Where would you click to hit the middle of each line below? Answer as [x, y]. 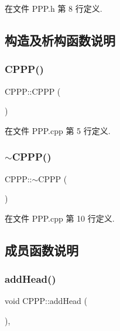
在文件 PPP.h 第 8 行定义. [54, 8]
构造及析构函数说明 [60, 40]
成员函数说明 [42, 250]
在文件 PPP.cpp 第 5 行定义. [58, 130]
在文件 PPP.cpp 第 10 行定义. [60, 218]
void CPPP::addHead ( [46, 301]
